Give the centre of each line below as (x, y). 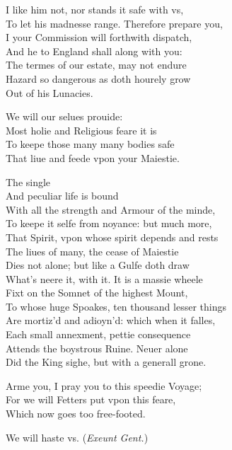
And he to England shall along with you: (94, 51)
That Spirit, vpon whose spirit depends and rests (112, 237)
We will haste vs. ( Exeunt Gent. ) (77, 437)
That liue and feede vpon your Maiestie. (93, 157)
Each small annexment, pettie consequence (98, 334)
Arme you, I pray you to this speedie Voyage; (104, 385)
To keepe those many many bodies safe (90, 144)
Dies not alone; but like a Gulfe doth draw (98, 265)
